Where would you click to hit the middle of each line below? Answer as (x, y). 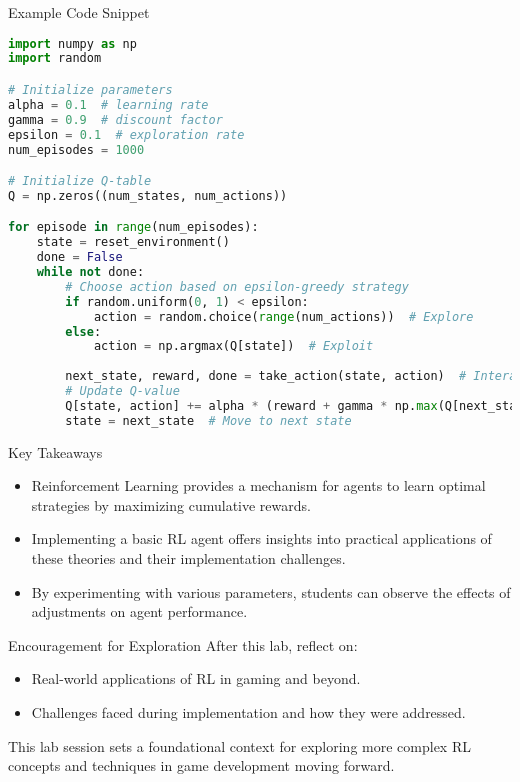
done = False (79, 257)
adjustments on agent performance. (139, 611)
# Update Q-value (122, 391)
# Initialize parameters (90, 90)
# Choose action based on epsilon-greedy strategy (237, 286)
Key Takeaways (55, 451)
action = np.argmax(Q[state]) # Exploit (233, 346)
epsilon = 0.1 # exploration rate (126, 134)
